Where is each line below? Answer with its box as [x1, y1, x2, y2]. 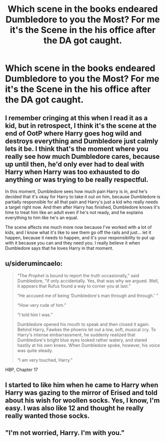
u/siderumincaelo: [5, 259, 63, 268]
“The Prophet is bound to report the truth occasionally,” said [17, 272, 139, 278]
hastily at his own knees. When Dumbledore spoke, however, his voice [17, 342, 160, 348]
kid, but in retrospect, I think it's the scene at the [5, 121, 157, 130]
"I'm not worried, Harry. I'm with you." [5, 428, 125, 437]
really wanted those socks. [5, 412, 90, 420]
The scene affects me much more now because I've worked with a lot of [5, 224, 152, 230]
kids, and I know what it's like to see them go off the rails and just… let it [5, 229, 151, 235]
